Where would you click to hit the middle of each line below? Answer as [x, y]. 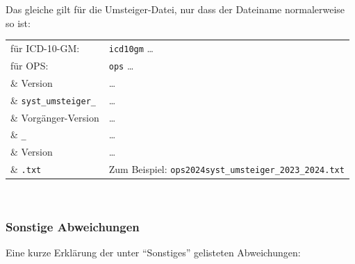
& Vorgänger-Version [55, 117]
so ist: [18, 23]
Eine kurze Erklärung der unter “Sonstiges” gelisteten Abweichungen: [153, 253]
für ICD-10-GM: [45, 48]
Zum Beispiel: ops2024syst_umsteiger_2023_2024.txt [226, 169]
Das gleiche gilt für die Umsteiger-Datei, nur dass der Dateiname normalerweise [175, 9]
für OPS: [30, 65]
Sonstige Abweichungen [73, 226]
